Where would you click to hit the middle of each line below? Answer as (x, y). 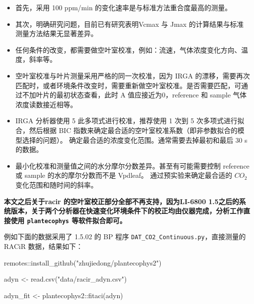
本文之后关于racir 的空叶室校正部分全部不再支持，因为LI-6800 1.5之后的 (122, 201)
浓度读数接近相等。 (46, 104)
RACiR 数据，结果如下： (43, 246)
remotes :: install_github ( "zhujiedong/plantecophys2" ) (83, 262)
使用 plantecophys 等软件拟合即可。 (68, 220)
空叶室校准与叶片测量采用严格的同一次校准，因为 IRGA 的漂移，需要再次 (133, 75)
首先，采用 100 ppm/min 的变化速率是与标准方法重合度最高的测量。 (124, 7)
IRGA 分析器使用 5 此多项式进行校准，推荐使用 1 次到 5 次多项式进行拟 (130, 121)
